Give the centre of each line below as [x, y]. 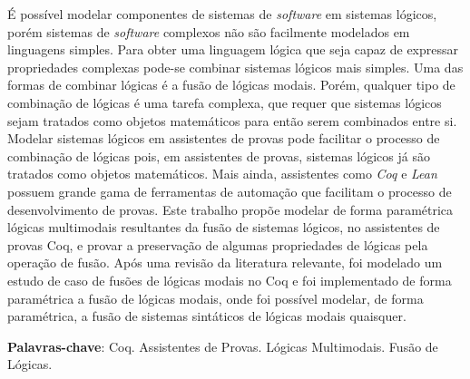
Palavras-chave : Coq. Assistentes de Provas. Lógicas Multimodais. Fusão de [223, 346]
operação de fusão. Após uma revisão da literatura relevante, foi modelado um [225, 262]
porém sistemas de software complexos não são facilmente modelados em [209, 31]
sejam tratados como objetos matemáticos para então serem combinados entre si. [232, 120]
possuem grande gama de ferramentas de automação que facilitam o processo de [230, 191]
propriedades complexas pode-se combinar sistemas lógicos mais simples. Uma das [235, 67]
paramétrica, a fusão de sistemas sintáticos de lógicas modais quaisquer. [207, 316]
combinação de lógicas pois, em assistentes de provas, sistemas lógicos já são [219, 155]
